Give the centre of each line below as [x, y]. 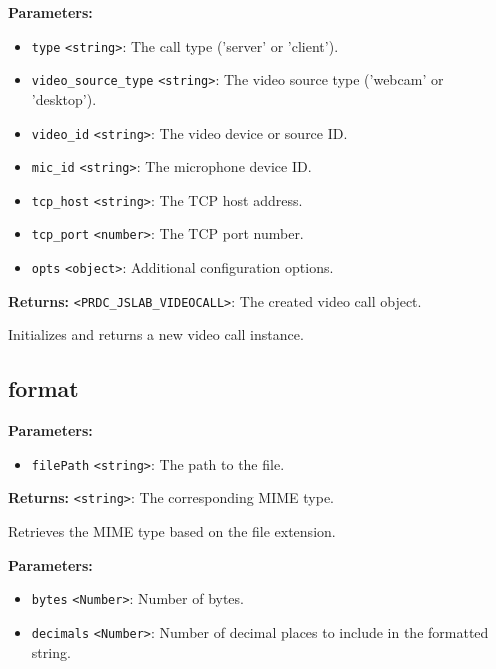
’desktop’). [64, 98]
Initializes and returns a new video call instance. [156, 334]
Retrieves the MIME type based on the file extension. [172, 531]
